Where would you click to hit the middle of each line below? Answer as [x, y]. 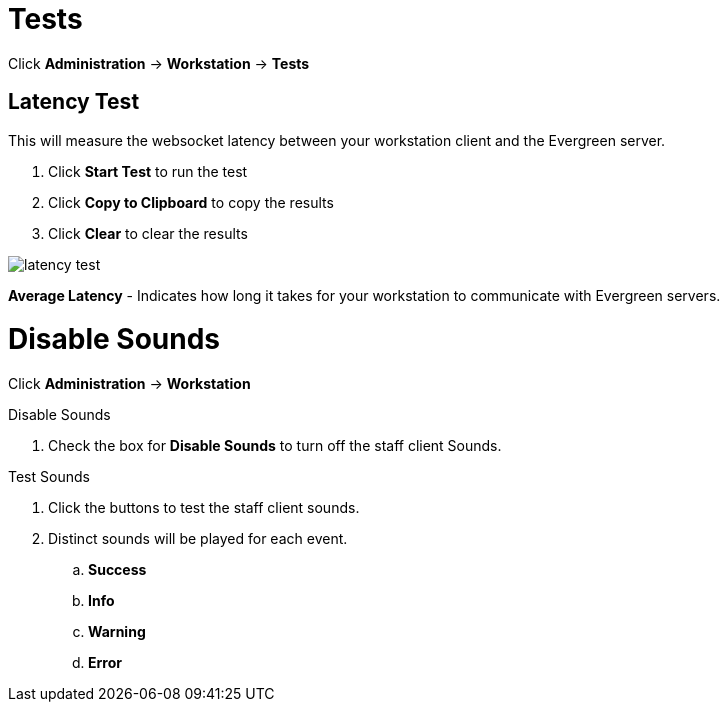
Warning [117, 632]
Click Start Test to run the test [148, 171]
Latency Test [74, 102]
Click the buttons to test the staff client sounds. [204, 508]
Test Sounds [49, 477]
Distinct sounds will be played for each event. [198, 539]
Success [117, 570]
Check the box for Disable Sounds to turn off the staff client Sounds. [275, 446]
